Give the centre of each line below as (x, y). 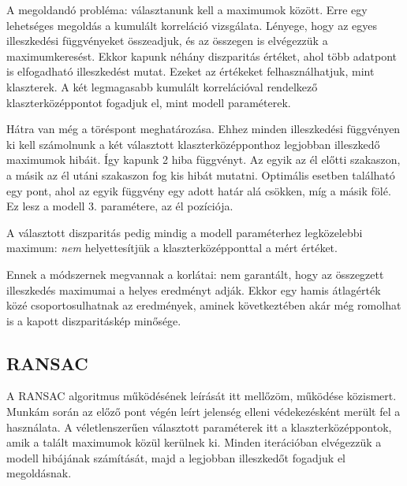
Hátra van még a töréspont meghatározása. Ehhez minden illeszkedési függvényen (203, 129)
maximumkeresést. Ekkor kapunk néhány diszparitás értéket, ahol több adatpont (202, 56)
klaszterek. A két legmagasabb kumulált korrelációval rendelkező (162, 86)
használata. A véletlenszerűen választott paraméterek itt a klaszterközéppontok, (199, 427)
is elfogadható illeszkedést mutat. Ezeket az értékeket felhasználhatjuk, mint (190, 71)
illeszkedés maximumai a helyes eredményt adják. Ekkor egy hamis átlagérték (194, 289)
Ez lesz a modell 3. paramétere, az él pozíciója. (120, 206)
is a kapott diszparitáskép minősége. (94, 320)
